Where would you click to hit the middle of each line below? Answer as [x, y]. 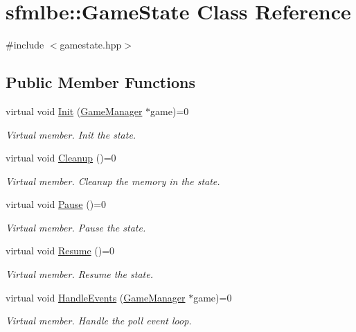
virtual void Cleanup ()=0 [61, 158]
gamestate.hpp [91, 45]
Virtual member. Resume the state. [79, 274]
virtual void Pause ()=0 [56, 204]
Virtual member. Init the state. [71, 134]
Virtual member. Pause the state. [76, 227]
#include [25, 45]
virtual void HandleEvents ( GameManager [96, 297]
